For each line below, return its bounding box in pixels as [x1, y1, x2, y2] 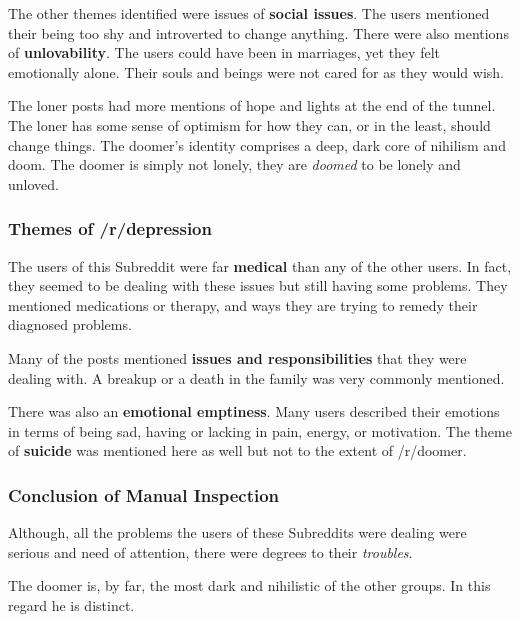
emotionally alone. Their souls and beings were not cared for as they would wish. [8, 61, 504, 82]
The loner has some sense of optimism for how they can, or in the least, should [8, 114, 491, 135]
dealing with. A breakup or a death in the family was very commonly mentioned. [8, 367, 505, 388]
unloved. [8, 173, 59, 194]
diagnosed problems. [8, 314, 132, 335]
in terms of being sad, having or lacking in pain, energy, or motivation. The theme [8, 420, 512, 441]
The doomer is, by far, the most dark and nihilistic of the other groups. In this [8, 575, 491, 596]
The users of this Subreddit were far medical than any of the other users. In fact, [8, 255, 512, 276]
